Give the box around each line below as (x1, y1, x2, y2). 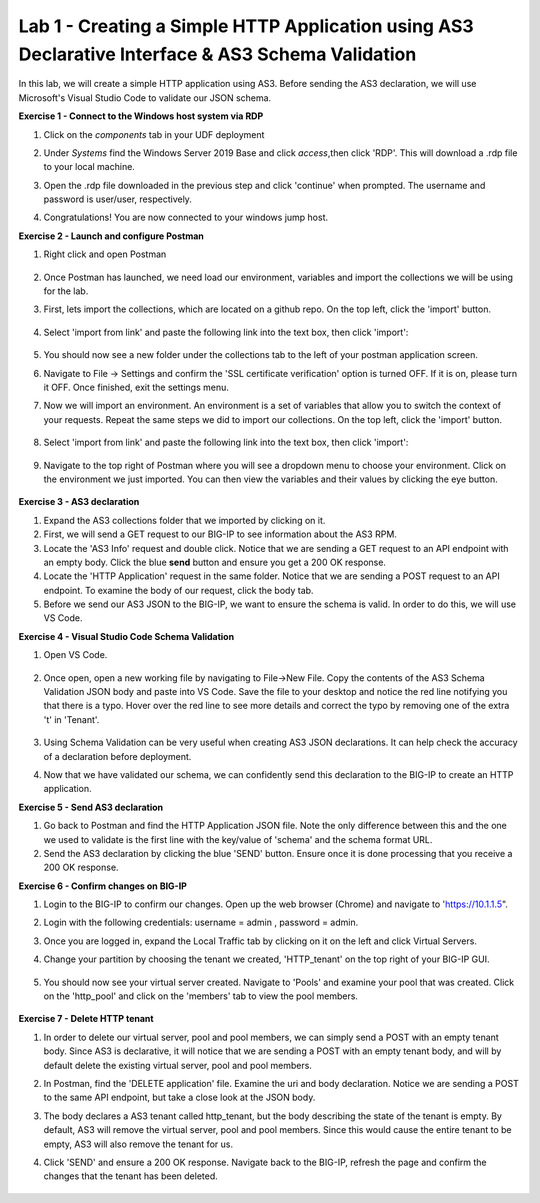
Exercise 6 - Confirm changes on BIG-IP (18, 880, 187, 892)
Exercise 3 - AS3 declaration (18, 496, 140, 508)
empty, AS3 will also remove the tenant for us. (43, 1138, 234, 1150)
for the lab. (43, 285, 89, 297)
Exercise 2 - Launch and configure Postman (18, 230, 205, 242)
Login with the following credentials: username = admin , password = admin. (43, 916, 359, 929)
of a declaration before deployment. (43, 750, 192, 762)
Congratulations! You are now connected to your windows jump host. (43, 211, 329, 224)
